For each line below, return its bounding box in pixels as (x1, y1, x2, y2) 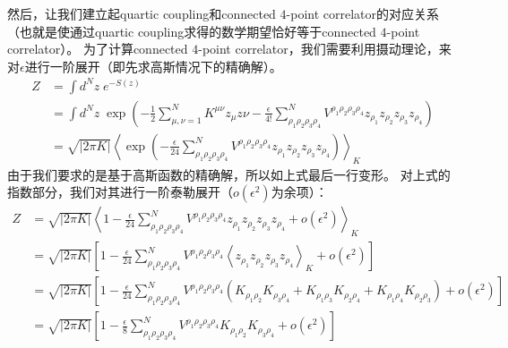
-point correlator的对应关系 (286, 4, 440, 22)
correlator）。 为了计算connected (7, 39, 188, 58)
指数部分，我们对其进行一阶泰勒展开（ (7, 182, 233, 201)
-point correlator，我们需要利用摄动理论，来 (198, 39, 452, 58)
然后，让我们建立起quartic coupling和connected (7, 4, 276, 22)
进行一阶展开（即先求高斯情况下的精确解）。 (24, 56, 282, 75)
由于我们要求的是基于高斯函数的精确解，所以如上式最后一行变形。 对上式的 (7, 165, 451, 183)
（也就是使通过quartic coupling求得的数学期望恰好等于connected (7, 21, 376, 40)
